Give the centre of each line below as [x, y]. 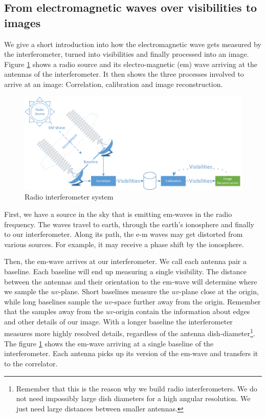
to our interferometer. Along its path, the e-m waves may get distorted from [124, 234]
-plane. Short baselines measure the [114, 291]
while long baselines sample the [53, 301]
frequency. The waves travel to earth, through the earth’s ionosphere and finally [129, 224]
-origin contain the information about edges [182, 311]
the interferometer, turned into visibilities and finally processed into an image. [127, 54]
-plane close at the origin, [219, 291]
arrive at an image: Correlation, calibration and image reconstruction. [114, 84]
